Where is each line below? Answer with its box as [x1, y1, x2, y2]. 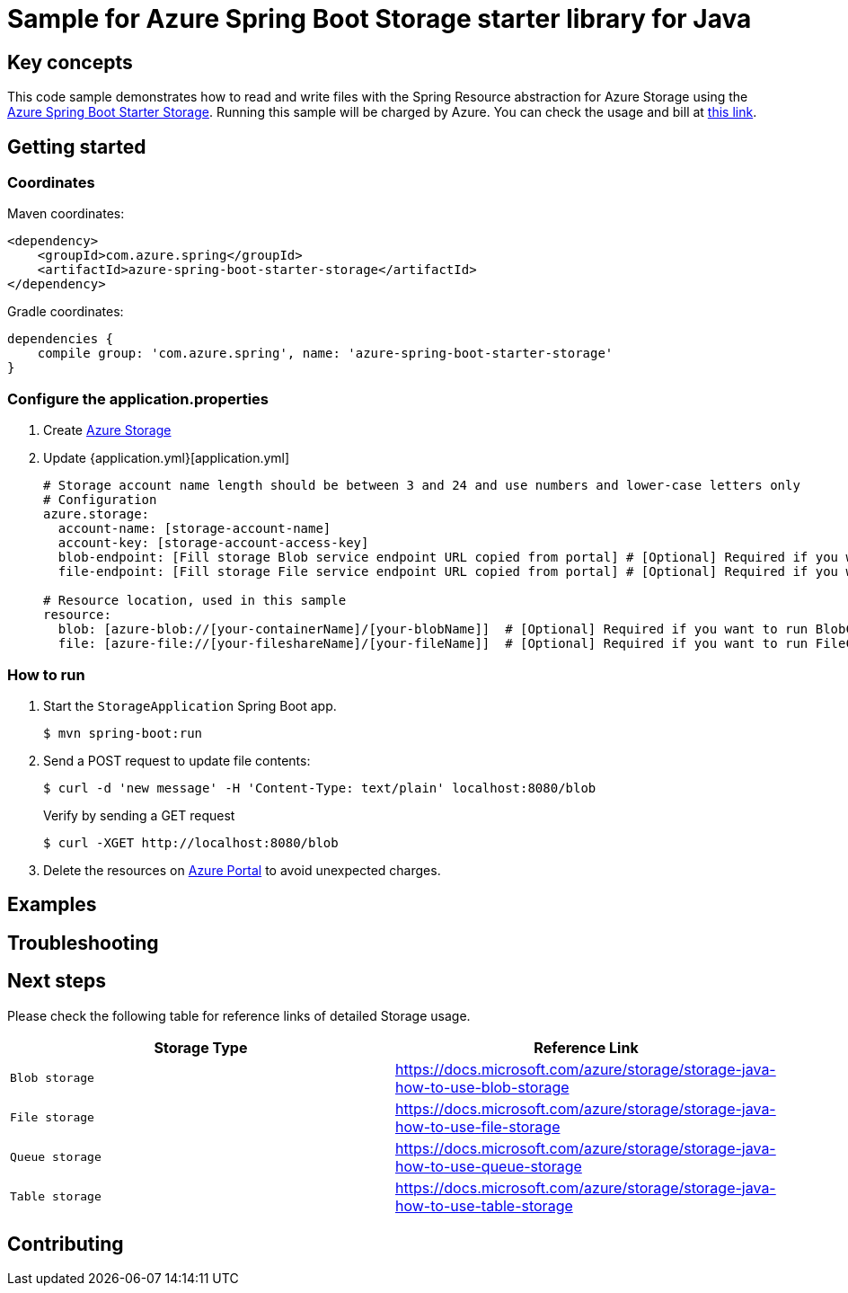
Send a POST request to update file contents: [43, 752, 311, 768]
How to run [7, 665, 85, 684]
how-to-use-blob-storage [395, 1077, 570, 1096]
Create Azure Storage [43, 422, 172, 438]
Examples [7, 893, 97, 917]
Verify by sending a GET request [43, 807, 235, 823]
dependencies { [7, 332, 114, 347]
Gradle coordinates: [7, 304, 124, 320]
